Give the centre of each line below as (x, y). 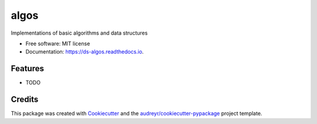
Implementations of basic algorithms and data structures (79, 33)
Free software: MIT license (58, 43)
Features (27, 68)
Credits (25, 100)
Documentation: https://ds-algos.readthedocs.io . (85, 52)
